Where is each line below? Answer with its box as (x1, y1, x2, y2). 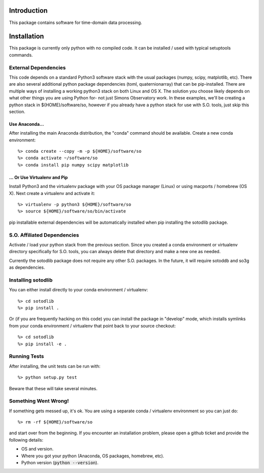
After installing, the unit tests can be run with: (9, 363, 101, 369)
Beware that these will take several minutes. (9, 385, 98, 391)
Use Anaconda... (9, 121, 44, 127)
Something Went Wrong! (9, 398, 69, 404)
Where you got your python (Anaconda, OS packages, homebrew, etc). (21, 453, 164, 459)
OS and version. (21, 446, 54, 452)
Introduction (9, 6, 48, 15)
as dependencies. (9, 264, 45, 270)
